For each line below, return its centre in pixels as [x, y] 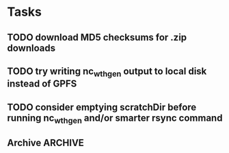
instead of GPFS [42, 84]
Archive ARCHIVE [45, 143]
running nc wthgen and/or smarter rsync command [115, 119]
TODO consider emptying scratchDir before [102, 107]
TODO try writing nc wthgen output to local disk [107, 72]
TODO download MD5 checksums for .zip [97, 37]
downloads [31, 48]
